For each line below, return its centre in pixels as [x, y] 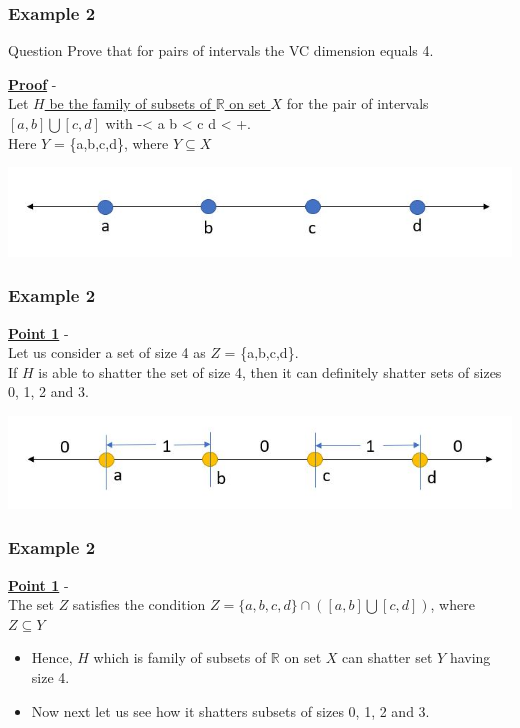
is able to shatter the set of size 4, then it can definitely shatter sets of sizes [270, 371]
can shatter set [387, 657]
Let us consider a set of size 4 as [107, 352]
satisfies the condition [139, 604]
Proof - [32, 83]
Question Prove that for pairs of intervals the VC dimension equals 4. [221, 50]
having [470, 657]
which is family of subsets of [180, 657]
